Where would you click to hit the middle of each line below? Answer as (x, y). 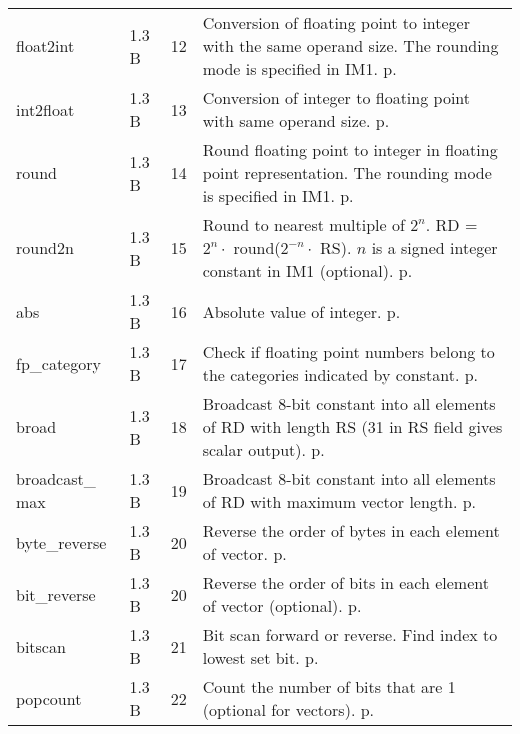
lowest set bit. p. (260, 657)
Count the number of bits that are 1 (329, 686)
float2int (45, 45)
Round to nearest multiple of (303, 224)
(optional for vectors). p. (288, 709)
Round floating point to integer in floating (350, 149)
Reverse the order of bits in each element (345, 582)
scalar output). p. (263, 449)
